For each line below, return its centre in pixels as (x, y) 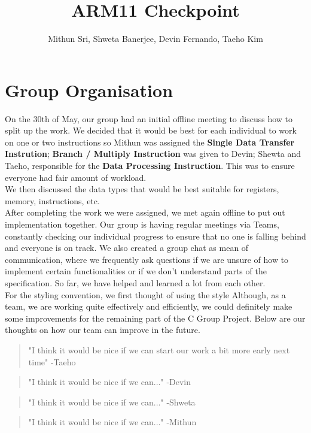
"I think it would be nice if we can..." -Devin (110, 382)
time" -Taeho (52, 361)
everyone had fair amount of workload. (76, 177)
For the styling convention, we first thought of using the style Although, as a (145, 294)
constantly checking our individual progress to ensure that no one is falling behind (155, 236)
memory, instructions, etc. (52, 200)
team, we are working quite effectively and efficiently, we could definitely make (149, 306)
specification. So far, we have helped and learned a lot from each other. (135, 282)
